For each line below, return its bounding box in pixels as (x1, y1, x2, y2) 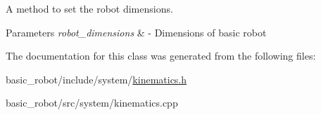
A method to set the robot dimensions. (6, 1, 173, 15)
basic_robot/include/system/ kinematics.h (6, 72, 187, 86)
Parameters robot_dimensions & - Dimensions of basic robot (6, 25, 267, 39)
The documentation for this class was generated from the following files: (6, 48, 316, 63)
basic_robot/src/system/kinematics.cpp (6, 95, 178, 110)
